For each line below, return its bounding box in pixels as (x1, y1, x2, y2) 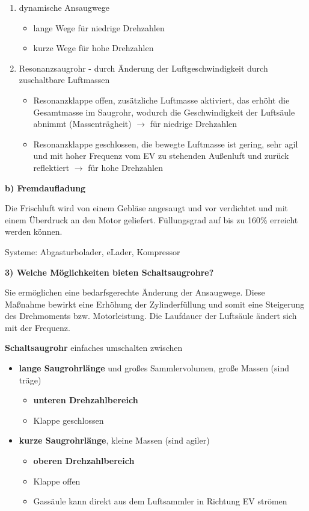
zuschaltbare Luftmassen (19, 73, 110, 86)
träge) (19, 373, 41, 386)
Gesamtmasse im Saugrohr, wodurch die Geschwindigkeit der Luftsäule (33, 105, 295, 118)
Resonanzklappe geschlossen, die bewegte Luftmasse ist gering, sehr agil (33, 137, 298, 150)
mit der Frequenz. (5, 321, 70, 333)
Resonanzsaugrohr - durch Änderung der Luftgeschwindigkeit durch (19, 61, 268, 74)
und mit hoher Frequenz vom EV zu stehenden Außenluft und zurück (33, 149, 289, 162)
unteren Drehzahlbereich (33, 394, 138, 406)
